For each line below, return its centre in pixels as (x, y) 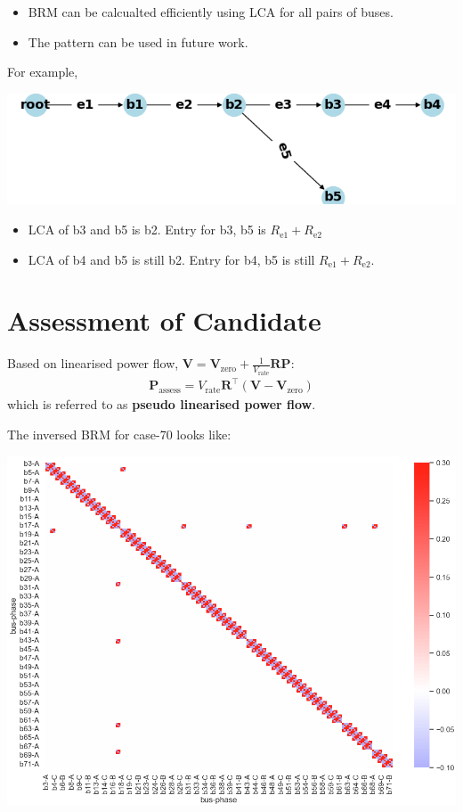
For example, (43, 72)
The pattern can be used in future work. (138, 41)
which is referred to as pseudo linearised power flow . (162, 404)
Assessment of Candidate (164, 320)
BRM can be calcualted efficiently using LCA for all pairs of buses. (211, 12)
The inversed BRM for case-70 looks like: (119, 434)
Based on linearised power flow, (93, 363)
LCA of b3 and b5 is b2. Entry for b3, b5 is (147, 230)
